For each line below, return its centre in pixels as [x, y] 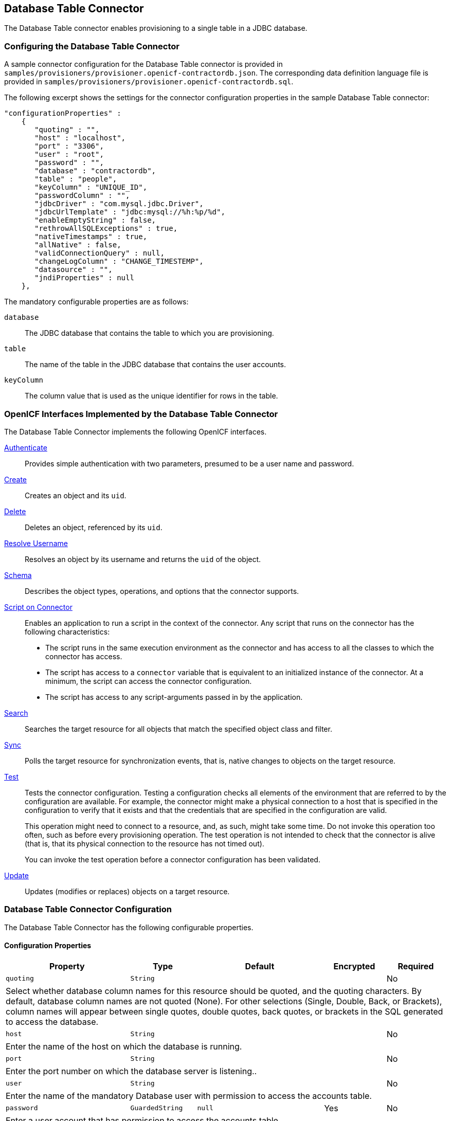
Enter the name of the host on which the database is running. [124, 1046]
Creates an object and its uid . [76, 495]
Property [67, 966]
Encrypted [354, 966]
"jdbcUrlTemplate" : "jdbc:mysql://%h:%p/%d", [130, 212]
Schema [18, 575]
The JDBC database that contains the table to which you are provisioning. [149, 333]
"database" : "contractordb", [95, 171]
